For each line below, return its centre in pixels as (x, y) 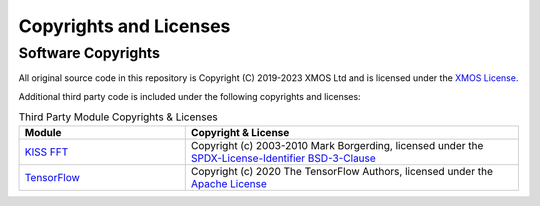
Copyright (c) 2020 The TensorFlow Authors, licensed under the (342, 171)
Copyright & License (240, 132)
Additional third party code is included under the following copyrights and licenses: (189, 96)
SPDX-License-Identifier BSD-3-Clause (283, 158)
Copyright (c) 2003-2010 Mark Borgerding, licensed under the (337, 145)
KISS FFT (46, 152)
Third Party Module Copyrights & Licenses (118, 117)
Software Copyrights (89, 53)
